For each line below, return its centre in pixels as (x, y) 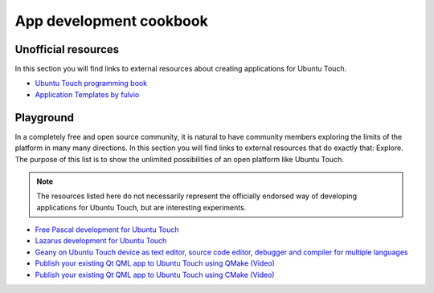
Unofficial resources (67, 49)
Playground (44, 118)
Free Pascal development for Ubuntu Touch (107, 230)
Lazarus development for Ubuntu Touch (101, 241)
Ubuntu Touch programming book (91, 83)
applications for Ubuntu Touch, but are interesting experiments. (141, 207)
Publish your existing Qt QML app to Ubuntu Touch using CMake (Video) (155, 275)
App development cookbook (111, 21)
